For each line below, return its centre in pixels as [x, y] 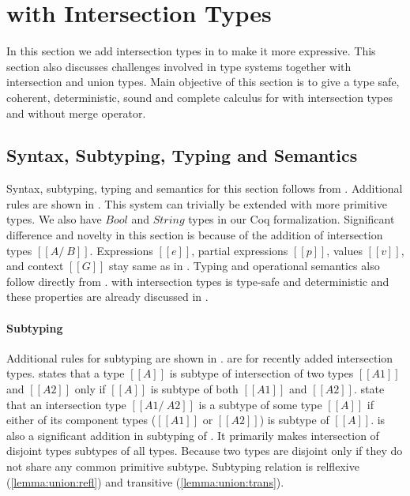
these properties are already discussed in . [107, 297]
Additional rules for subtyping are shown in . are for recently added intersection [200, 357]
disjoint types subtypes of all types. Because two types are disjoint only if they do [205, 451]
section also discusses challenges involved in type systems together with [179, 66]
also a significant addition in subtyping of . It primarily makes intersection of [193, 435]
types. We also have [54, 219]
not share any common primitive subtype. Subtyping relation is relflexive [183, 466]
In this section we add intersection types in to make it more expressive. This [191, 51]
